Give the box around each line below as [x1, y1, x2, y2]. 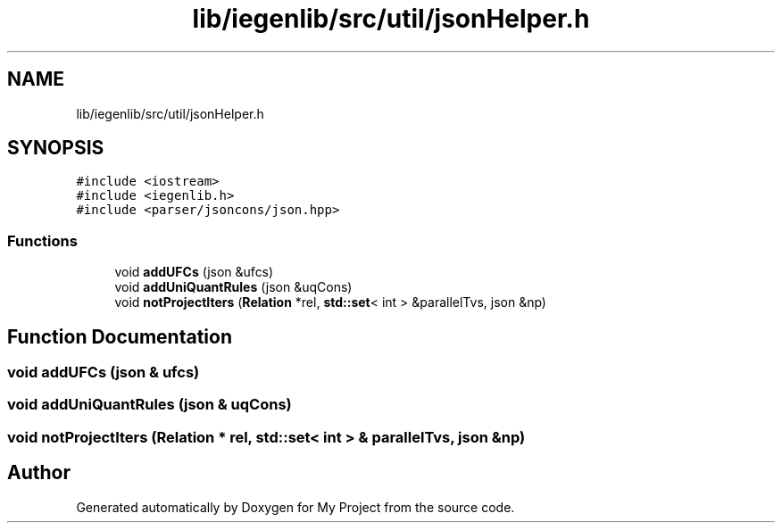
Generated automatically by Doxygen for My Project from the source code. [76, 499, 515, 515]
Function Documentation [7, 325, 232, 348]
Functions [7, 231, 78, 250]
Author [7, 461, 71, 484]
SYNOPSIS [7, 137, 104, 160]
